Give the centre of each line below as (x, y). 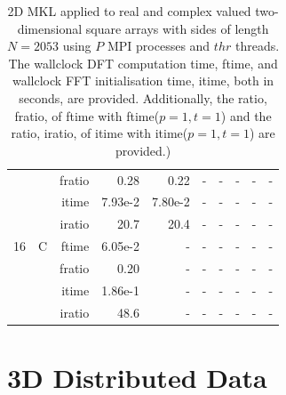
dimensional (50, 28)
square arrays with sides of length (177, 28)
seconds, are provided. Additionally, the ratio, (143, 97)
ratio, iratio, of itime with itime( (99, 133)
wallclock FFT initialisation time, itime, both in (143, 81)
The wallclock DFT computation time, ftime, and (143, 63)
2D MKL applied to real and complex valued (129, 11)
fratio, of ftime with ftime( (87, 115)
